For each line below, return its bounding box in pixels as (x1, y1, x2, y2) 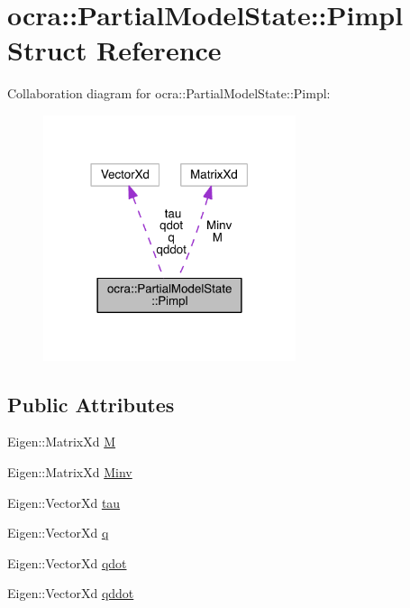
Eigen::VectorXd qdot (7, 553, 127, 572)
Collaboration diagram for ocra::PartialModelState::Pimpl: (7, 84, 331, 103)
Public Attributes (7, 390, 175, 418)
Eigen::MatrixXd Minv (7, 462, 132, 481)
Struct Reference (7, 32, 222, 69)
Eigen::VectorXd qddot (7, 584, 134, 603)
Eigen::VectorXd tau (7, 493, 121, 511)
